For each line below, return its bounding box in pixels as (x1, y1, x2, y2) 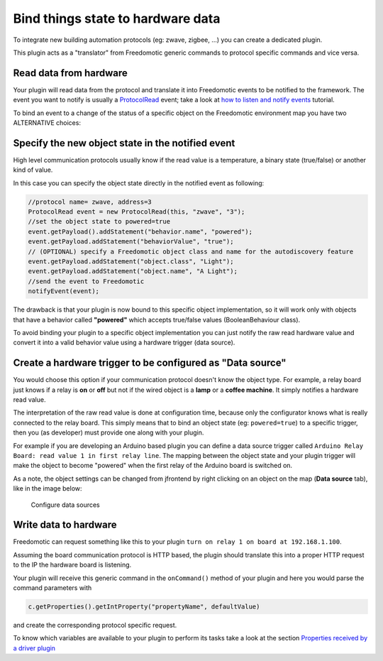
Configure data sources (30, 501, 100, 509)
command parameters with (13, 584, 92, 592)
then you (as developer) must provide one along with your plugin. (13, 428, 204, 437)
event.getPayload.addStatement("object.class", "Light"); (28, 258, 234, 266)
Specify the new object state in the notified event (13, 137, 235, 149)
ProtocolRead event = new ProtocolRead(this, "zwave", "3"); (28, 208, 245, 216)
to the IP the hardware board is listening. (13, 561, 132, 569)
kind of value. (13, 165, 53, 174)
